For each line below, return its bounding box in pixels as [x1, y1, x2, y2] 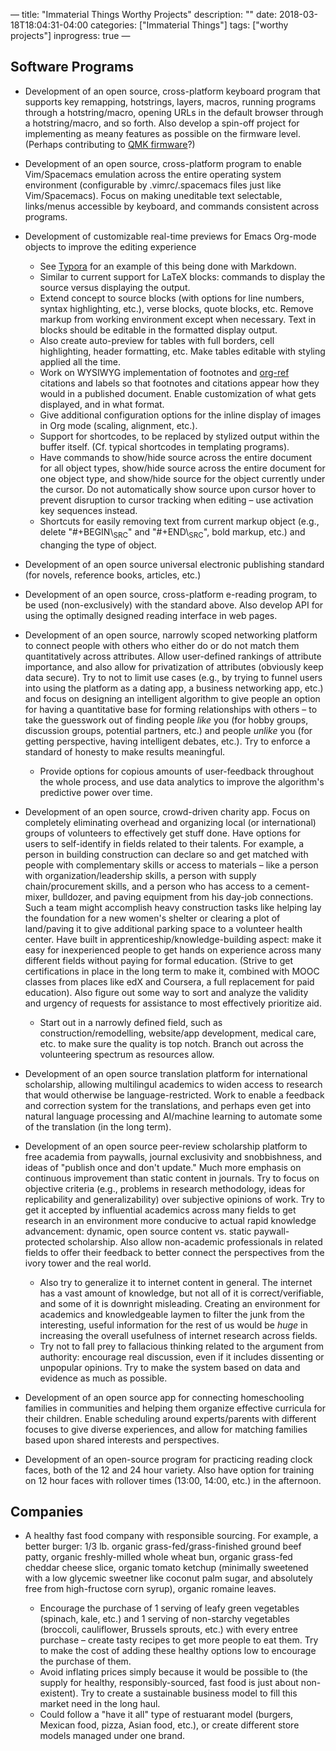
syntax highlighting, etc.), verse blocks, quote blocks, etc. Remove [39, 302, 314, 314]
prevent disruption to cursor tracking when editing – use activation [39, 494, 314, 506]
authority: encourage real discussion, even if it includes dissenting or [39, 1350, 325, 1363]
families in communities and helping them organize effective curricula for [24, 1402, 326, 1414]
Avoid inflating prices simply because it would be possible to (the [39, 1666, 308, 1678]
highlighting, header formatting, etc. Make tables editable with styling [39, 345, 326, 357]
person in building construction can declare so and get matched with [24, 848, 309, 860]
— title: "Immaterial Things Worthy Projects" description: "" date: [10, 9, 277, 20]
